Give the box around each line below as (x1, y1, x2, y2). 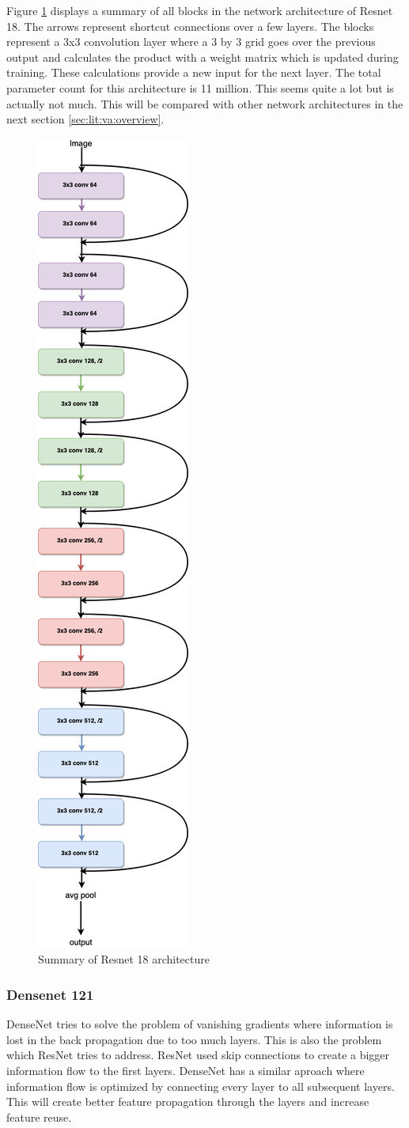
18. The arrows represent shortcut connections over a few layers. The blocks (6, 17, 374, 34)
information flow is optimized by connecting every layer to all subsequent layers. (6, 1077, 395, 1094)
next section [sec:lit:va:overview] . (6, 111, 165, 127)
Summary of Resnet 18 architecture (38, 951, 210, 967)
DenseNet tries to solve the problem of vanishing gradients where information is (6, 1016, 393, 1032)
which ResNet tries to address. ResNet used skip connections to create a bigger (6, 1047, 390, 1063)
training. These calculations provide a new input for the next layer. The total (6, 64, 381, 81)
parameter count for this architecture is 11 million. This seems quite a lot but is (6, 79, 394, 96)
